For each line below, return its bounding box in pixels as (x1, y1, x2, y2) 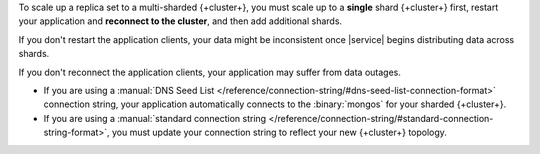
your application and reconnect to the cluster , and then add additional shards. (18, 15, 343, 27)
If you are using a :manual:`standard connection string (43, 112, 267, 124)
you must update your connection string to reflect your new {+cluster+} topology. (111, 126, 447, 139)
